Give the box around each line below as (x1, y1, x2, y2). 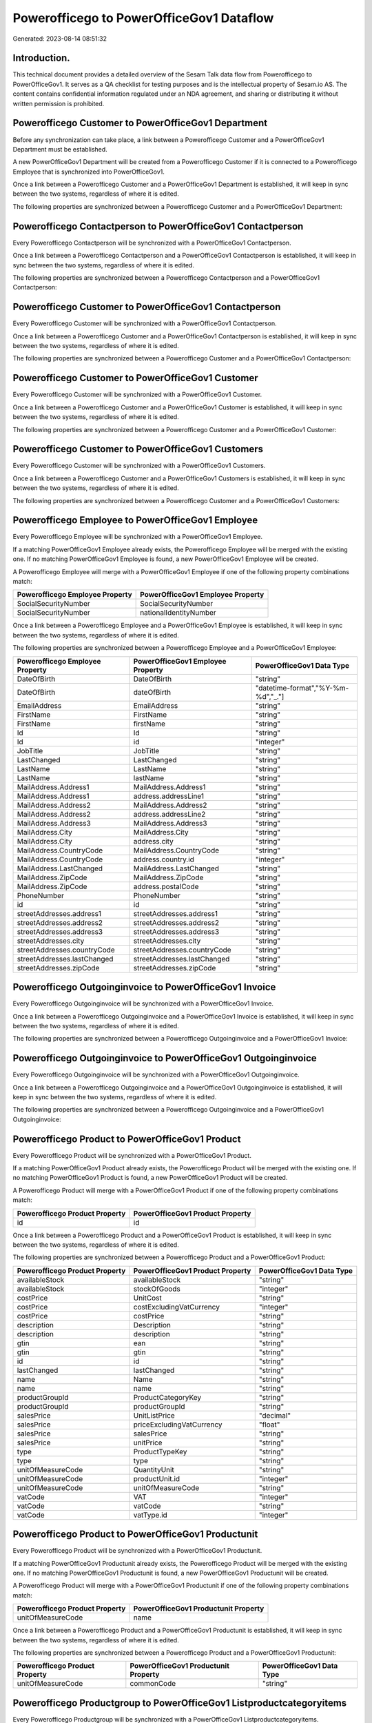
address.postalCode (133, 881, 199, 891)
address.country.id (133, 855, 194, 864)
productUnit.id (133, 1474, 180, 1483)
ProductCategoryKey (133, 1392, 202, 1402)
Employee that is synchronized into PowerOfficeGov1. (12, 167, 165, 176)
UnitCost (133, 1293, 162, 1303)
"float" (258, 1420, 280, 1429)
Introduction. (12, 52, 70, 64)
